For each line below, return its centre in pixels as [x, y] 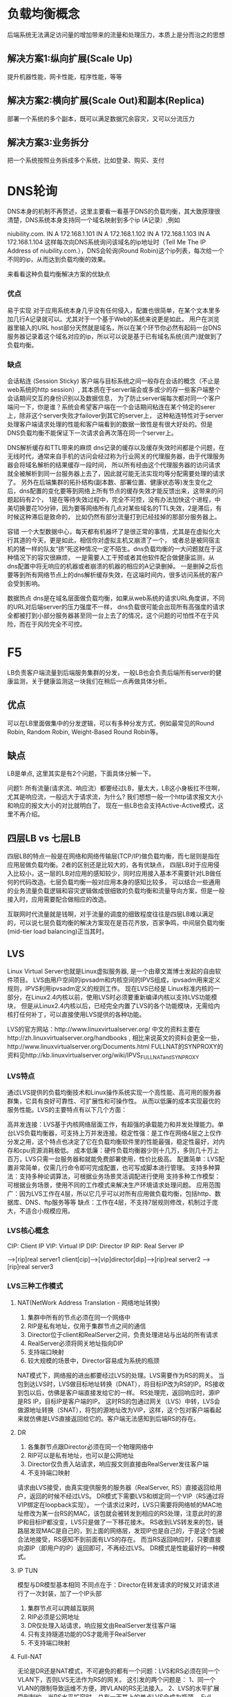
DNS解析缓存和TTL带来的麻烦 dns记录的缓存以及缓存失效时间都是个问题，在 [116, 447]
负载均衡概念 [44, 14]
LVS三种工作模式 [35, 1286]
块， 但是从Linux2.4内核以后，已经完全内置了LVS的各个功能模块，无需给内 [114, 1006]
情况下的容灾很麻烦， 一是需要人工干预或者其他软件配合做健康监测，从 [114, 557]
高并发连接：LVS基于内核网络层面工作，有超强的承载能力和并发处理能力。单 [116, 1124]
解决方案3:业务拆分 [48, 142]
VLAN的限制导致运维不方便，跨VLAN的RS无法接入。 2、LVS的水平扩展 [118, 1688]
